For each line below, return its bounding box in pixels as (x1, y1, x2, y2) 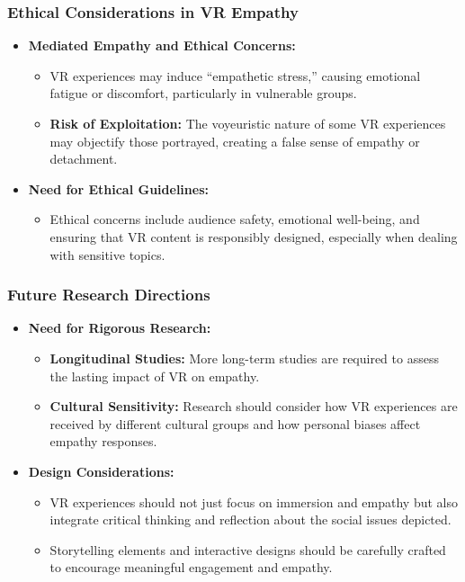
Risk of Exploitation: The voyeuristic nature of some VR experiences (49, 114, 446, 132)
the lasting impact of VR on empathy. (49, 366, 260, 385)
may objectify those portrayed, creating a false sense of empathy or (49, 131, 420, 150)
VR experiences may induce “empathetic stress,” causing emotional (49, 66, 421, 85)
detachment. (49, 149, 118, 168)
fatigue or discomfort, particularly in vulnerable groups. (49, 84, 357, 103)
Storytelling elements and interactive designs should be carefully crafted (49, 540, 446, 559)
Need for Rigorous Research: (28, 318, 211, 337)
